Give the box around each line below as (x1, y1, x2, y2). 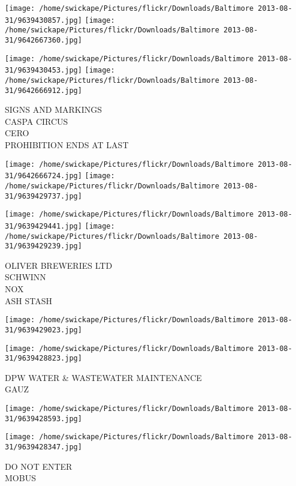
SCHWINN (5, 271, 46, 283)
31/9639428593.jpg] (5, 414, 82, 423)
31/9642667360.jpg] (5, 35, 82, 44)
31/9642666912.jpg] (5, 86, 82, 95)
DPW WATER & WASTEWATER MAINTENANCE (5, 371, 202, 383)
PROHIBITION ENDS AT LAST (5, 139, 129, 151)
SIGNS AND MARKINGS (5, 103, 102, 116)
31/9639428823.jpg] (5, 354, 82, 363)
